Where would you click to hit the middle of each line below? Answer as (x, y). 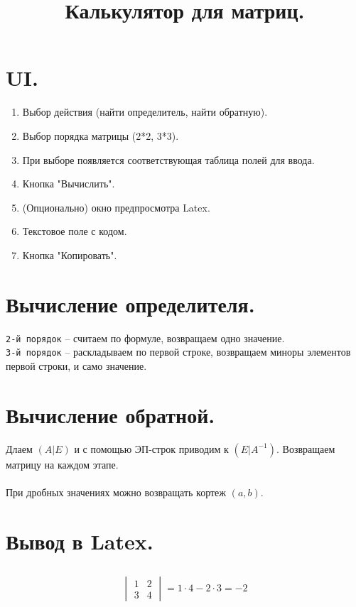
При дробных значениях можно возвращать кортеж (116, 492)
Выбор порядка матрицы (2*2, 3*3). (101, 135)
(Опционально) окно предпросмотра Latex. (116, 207)
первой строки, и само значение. (76, 365)
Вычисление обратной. (110, 414)
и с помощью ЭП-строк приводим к (151, 448)
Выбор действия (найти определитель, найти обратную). (145, 112)
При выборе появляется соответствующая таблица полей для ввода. (168, 159)
